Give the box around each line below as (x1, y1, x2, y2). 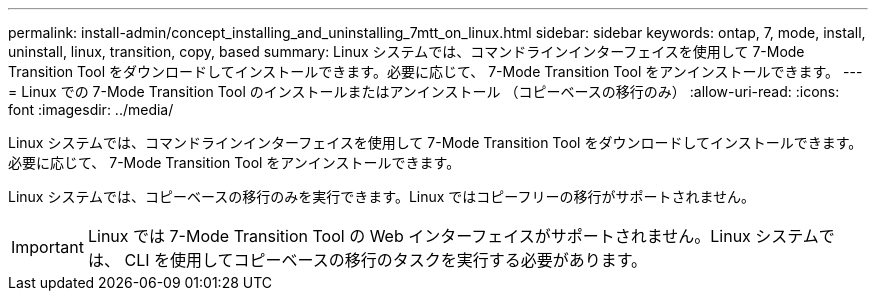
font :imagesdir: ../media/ (8, 101, 174, 118)
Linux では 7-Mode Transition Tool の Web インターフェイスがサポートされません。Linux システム (87, 226, 819, 246)
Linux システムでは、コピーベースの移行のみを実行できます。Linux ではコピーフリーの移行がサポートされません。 (8, 188, 756, 205)
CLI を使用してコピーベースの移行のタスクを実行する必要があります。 (124, 250, 648, 270)
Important (11, 237, 84, 257)
